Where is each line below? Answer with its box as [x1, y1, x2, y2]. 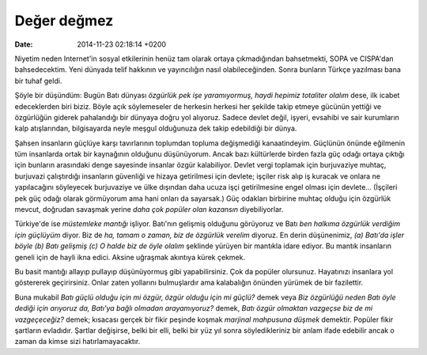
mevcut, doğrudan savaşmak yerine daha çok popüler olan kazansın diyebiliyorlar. [14, 205, 284, 214]
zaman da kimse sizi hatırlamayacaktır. [14, 337, 141, 346]
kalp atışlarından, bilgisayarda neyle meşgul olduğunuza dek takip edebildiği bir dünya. [14, 123, 297, 134]
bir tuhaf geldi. [14, 76, 62, 85]
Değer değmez [14, 12, 114, 29]
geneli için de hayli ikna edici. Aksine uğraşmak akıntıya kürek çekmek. [14, 252, 245, 262]
